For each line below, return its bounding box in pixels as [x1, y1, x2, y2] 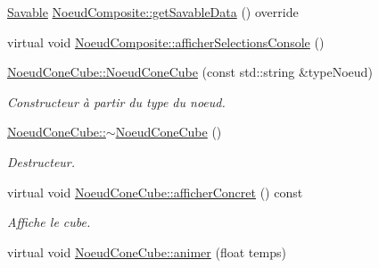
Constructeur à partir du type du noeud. [7, 92, 226, 111]
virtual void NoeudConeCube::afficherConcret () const [7, 182, 303, 201]
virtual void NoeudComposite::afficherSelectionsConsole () [7, 32, 325, 51]
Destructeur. [7, 152, 76, 171]
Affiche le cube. [7, 213, 91, 231]
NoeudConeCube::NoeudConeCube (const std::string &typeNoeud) [7, 63, 373, 81]
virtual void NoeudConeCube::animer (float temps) [7, 242, 286, 261]
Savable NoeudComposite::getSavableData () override [7, 3, 299, 21]
